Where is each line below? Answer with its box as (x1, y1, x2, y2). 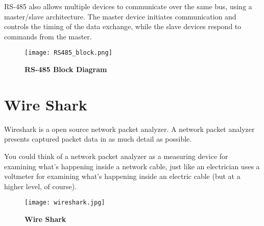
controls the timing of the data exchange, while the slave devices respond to (4, 21, 242, 32)
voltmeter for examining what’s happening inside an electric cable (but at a (4, 171, 241, 182)
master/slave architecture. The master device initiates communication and (4, 11, 236, 21)
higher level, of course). (4, 180, 77, 191)
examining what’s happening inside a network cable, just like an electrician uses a (4, 161, 260, 171)
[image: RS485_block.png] (25, 49, 112, 57)
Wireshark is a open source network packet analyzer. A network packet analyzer (4, 123, 255, 134)
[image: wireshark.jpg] (25, 199, 105, 207)
